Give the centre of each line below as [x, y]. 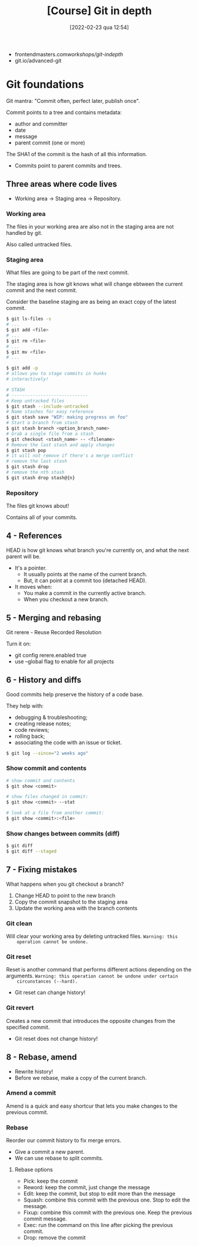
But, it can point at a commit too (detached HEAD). [85, 580]
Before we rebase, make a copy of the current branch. [81, 1077]
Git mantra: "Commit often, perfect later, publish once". [73, 101]
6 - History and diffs [44, 680]
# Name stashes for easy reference [50, 412]
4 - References [34, 536]
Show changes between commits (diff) [63, 834]
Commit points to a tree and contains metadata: [64, 112]
